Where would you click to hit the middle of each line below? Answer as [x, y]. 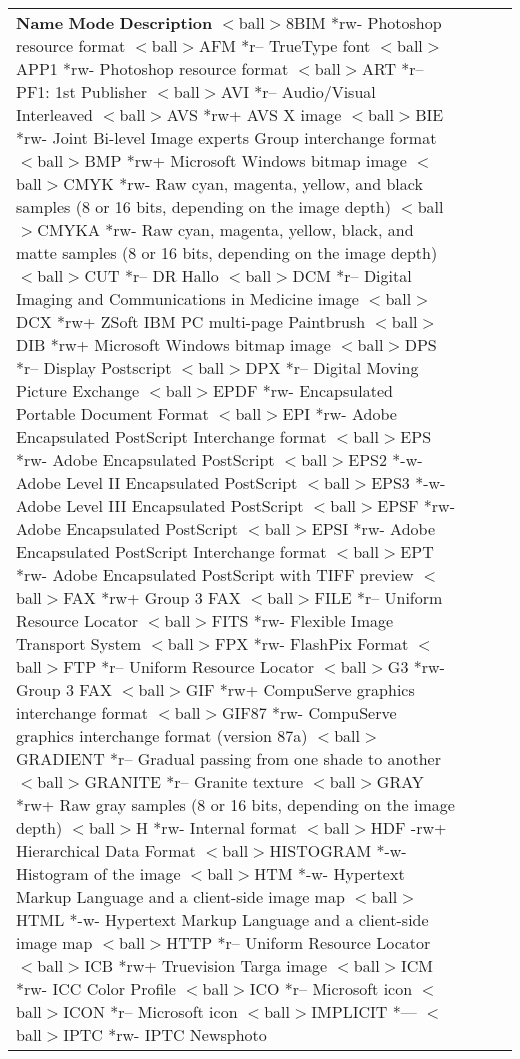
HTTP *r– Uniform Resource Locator [298, 942]
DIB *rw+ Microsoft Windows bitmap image [173, 344]
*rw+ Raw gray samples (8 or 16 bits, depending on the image [235, 804]
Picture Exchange [78, 390]
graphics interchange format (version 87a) [162, 735]
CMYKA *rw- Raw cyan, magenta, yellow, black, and [225, 229]
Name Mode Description [114, 22]
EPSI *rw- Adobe [373, 528]
